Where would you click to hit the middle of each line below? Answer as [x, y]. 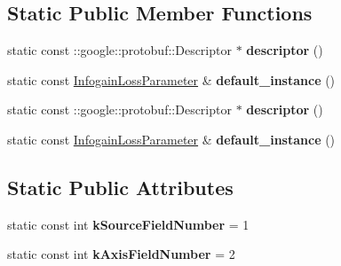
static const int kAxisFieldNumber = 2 [121, 254]
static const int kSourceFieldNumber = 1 [128, 224]
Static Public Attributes [120, 187]
